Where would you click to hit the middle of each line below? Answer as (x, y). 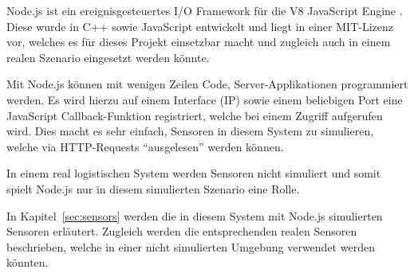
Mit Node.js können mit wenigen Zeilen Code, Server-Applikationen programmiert (207, 84)
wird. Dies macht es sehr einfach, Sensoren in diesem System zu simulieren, (190, 131)
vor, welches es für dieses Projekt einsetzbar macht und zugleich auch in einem (199, 42)
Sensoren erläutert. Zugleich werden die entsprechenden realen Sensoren (182, 231)
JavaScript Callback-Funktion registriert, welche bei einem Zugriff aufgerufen (195, 115)
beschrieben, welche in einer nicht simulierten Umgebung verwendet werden (191, 246)
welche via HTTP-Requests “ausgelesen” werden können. (145, 146)
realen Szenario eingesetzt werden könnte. (108, 57)
